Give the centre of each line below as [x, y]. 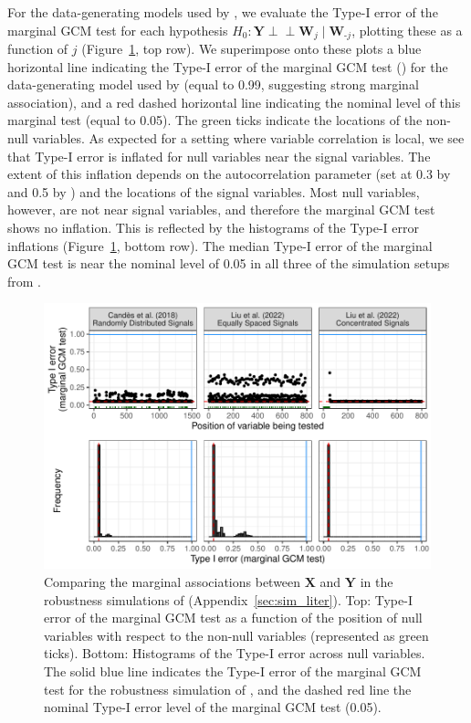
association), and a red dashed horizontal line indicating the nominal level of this [234, 102]
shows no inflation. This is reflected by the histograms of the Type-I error [213, 227]
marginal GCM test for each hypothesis [118, 30]
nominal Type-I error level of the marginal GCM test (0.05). [213, 707]
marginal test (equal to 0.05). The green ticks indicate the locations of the [215, 120]
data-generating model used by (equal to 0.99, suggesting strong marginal [213, 84]
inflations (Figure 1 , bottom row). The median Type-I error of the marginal [220, 245]
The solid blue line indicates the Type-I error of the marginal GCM [233, 671]
